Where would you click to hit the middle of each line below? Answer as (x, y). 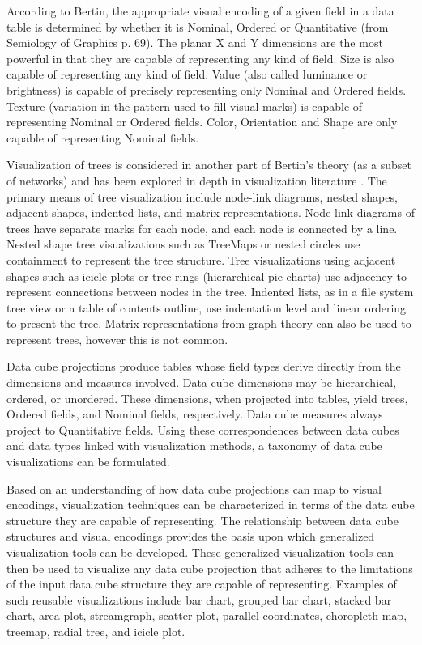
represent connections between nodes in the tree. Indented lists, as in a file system (210, 292)
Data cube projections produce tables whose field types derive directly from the (204, 366)
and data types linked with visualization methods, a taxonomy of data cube (194, 446)
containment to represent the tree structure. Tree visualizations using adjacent (201, 259)
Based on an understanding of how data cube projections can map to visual (194, 488)
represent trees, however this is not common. (117, 339)
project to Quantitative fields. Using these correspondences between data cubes (203, 429)
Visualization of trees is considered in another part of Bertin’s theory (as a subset (209, 165)
